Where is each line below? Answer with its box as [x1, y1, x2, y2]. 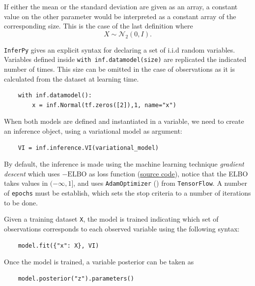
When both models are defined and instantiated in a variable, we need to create [4, 116, 244, 126]
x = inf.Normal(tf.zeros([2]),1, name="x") [32, 101, 176, 109]
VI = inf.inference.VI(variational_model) [18, 144, 159, 151]
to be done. [4, 197, 38, 207]
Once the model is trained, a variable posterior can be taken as [4, 257, 194, 267]
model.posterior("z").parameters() [18, 275, 134, 282]
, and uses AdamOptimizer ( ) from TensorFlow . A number [73, 178, 247, 188]
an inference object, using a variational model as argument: [4, 126, 182, 136]
